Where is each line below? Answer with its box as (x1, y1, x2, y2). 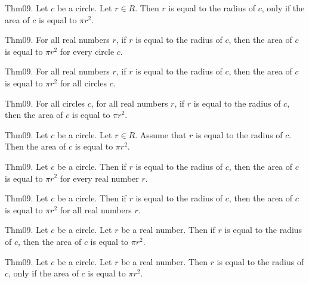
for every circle (60, 45, 115, 57)
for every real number (60, 172, 139, 184)
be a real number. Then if (121, 223, 215, 236)
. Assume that (135, 128, 187, 141)
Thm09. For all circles (5, 97, 85, 109)
